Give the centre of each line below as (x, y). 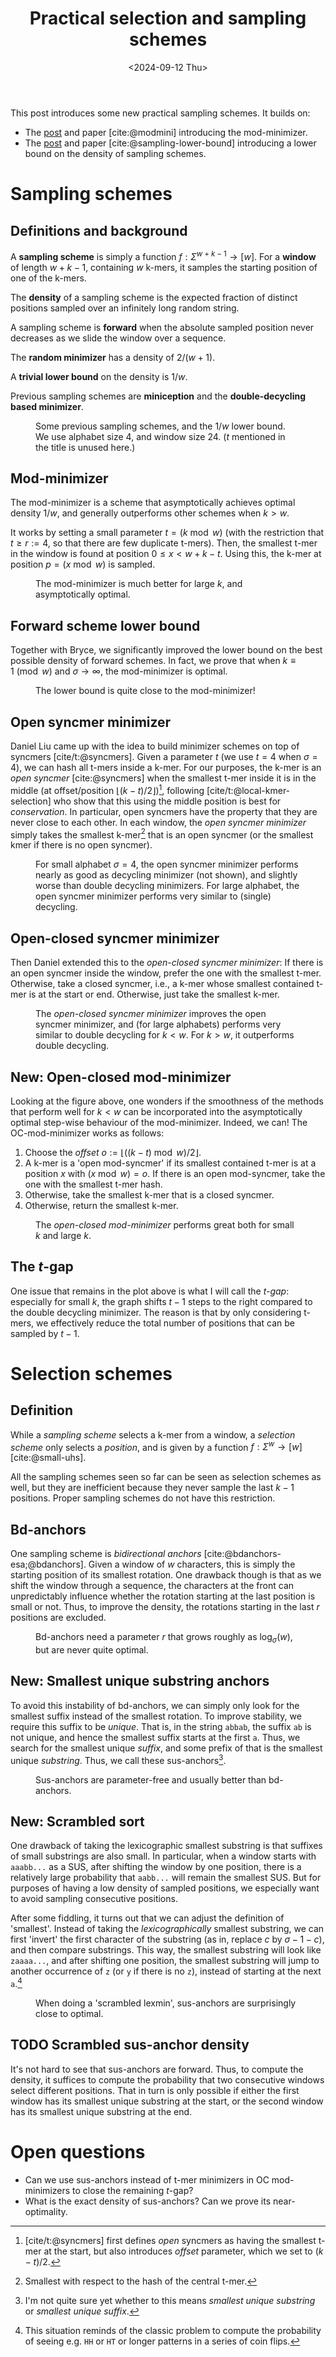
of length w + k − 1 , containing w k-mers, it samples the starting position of (164, 267)
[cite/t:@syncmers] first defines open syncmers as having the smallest (170, 2240)
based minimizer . (47, 406)
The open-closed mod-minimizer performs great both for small (165, 1224)
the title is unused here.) (85, 447)
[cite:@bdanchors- (242, 1554)
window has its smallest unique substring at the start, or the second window (167, 2101)
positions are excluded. (58, 1618)
